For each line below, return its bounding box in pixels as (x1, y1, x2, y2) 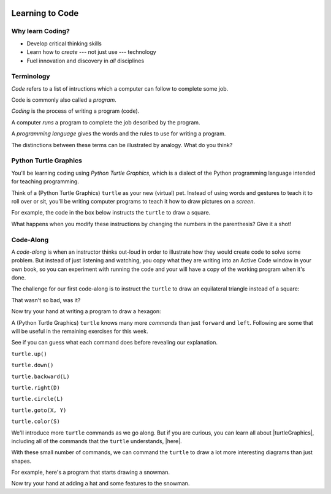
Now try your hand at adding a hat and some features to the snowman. (11, 480, 190, 487)
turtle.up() (11, 350, 47, 357)
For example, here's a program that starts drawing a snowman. (11, 469, 170, 476)
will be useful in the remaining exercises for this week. (11, 328, 148, 335)
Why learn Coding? (11, 27, 70, 36)
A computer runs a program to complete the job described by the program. (11, 118, 200, 126)
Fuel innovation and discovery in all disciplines (26, 57, 144, 64)
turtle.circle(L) (11, 395, 64, 403)
